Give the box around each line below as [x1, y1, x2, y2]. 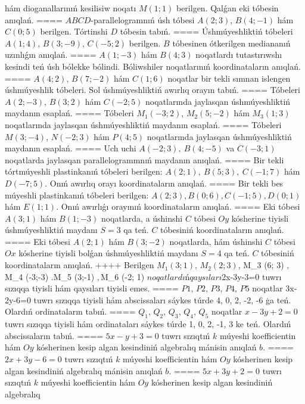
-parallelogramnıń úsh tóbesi [91, 13, 195, 26]
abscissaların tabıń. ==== [5, 329, 104, 341]
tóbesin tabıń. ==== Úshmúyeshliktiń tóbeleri [120, 25, 293, 38]
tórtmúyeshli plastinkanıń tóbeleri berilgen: [5, 165, 163, 178]
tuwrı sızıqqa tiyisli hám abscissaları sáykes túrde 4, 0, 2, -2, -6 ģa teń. [33, 293, 291, 306]
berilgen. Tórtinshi [40, 25, 108, 38]
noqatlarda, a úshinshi [101, 212, 183, 224]
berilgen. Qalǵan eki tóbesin [176, 2, 279, 14]
